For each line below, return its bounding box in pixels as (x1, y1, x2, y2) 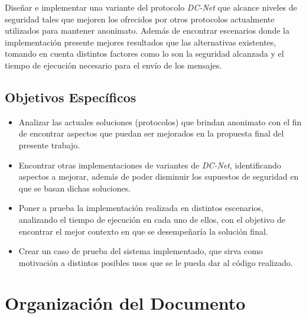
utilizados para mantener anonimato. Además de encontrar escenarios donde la (5, 24, 289, 37)
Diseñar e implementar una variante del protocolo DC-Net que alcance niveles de (5, 1, 297, 13)
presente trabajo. (18, 138, 80, 151)
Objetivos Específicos (5, 87, 136, 106)
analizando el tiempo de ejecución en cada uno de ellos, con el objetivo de (18, 213, 285, 225)
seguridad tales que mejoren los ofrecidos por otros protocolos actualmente (5, 12, 275, 25)
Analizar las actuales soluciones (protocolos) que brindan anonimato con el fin (18, 115, 302, 128)
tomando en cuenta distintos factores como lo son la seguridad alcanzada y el (5, 47, 284, 60)
